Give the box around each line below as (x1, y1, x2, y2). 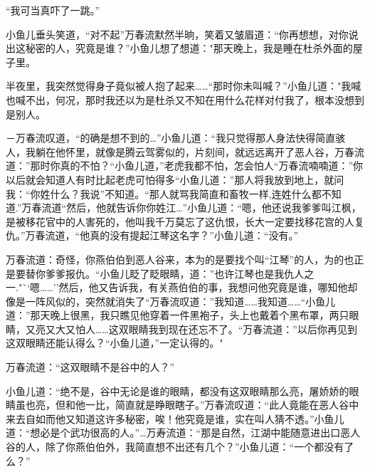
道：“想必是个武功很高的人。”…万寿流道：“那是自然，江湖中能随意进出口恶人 (6, 425, 361, 440)
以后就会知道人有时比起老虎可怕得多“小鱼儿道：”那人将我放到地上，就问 (6, 172, 344, 187)
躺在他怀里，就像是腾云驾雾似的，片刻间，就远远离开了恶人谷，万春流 (35, 144, 364, 159)
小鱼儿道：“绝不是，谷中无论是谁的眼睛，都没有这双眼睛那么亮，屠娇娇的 (6, 383, 349, 398)
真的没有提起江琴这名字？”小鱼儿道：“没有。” (90, 228, 299, 243)
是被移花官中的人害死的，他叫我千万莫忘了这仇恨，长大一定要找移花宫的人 (6, 214, 354, 229)
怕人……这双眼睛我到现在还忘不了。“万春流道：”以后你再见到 (75, 321, 357, 336)
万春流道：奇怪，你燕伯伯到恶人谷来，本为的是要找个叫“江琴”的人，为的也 (6, 251, 354, 266)
